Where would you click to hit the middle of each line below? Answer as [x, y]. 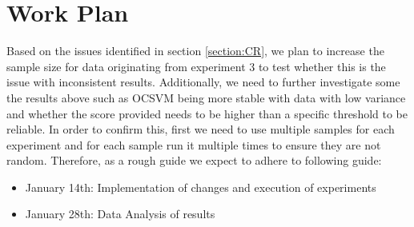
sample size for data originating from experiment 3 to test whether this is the [196, 66]
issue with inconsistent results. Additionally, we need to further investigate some [203, 82]
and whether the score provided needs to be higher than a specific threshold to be [207, 113]
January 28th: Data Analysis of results [120, 214]
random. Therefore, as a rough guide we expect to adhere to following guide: [194, 160]
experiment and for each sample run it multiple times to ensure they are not [194, 144]
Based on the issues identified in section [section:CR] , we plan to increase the [195, 51]
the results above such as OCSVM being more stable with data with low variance [206, 97]
